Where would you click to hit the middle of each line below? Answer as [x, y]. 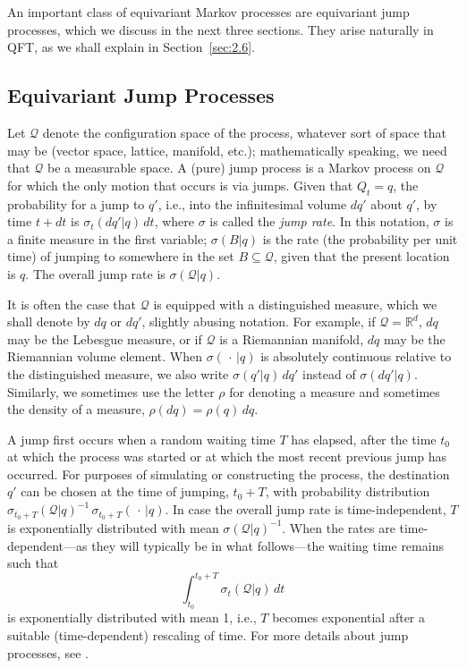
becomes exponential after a [349, 617]
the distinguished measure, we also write [118, 373]
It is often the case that [72, 304]
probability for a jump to [76, 203]
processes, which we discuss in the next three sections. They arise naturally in [221, 29]
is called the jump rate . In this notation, [319, 221]
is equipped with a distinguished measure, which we [295, 304]
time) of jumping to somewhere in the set [121, 256]
